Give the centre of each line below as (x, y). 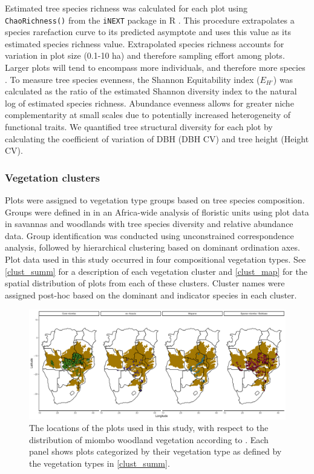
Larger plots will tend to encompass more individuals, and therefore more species (155, 67)
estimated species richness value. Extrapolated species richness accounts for (145, 43)
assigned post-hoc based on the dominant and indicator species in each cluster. (151, 295)
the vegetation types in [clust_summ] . (100, 463)
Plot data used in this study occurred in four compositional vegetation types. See (155, 259)
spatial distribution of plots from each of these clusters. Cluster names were (145, 283)
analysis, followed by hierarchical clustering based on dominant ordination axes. (152, 247)
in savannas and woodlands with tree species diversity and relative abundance (149, 224)
